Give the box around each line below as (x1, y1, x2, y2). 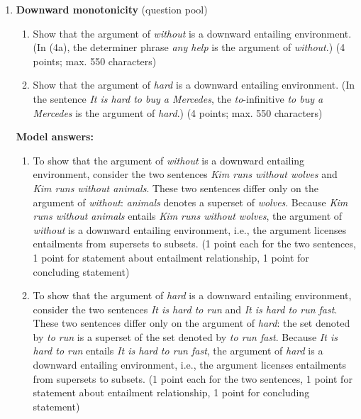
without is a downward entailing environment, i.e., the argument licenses (33, 222, 347, 237)
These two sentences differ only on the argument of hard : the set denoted (33, 315, 350, 330)
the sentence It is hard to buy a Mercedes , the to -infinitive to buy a (33, 91, 323, 106)
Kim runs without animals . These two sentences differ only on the (33, 180, 318, 195)
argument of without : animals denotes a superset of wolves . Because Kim (33, 194, 348, 209)
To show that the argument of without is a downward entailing (33, 152, 305, 167)
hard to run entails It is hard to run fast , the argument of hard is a (33, 343, 323, 358)
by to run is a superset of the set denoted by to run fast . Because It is (33, 329, 338, 344)
